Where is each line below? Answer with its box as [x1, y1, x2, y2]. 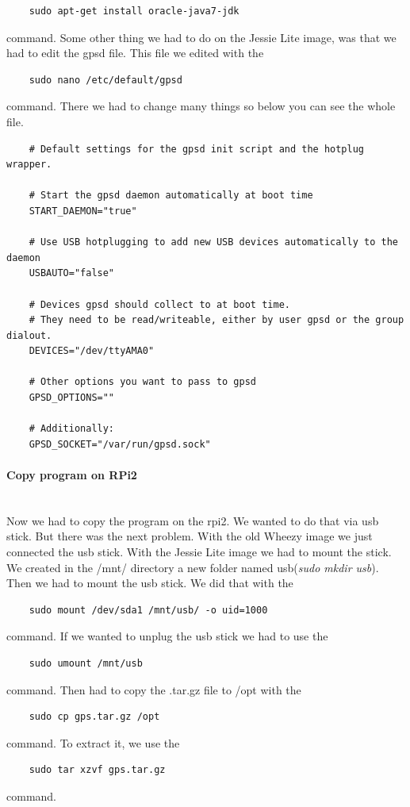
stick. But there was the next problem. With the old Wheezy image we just [6, 528, 373, 544]
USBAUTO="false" [29, 267, 115, 279]
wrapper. [6, 159, 52, 171]
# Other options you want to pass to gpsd [29, 376, 256, 388]
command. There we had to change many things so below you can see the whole [6, 98, 396, 114]
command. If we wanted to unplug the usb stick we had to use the [6, 628, 328, 644]
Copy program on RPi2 [6, 467, 137, 483]
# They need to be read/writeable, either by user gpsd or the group [29, 314, 404, 326]
